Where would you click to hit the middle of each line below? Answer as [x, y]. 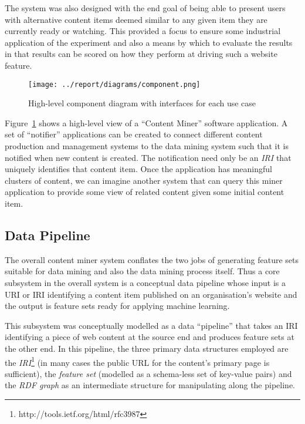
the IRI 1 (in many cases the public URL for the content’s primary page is [137, 361]
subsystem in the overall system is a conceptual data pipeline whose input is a [145, 282]
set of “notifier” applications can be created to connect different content [134, 134]
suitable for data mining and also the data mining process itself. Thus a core [142, 271]
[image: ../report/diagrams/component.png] [114, 84]
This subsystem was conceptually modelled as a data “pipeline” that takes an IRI [151, 325]
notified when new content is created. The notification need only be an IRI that [148, 157]
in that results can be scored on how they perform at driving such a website [141, 54]
